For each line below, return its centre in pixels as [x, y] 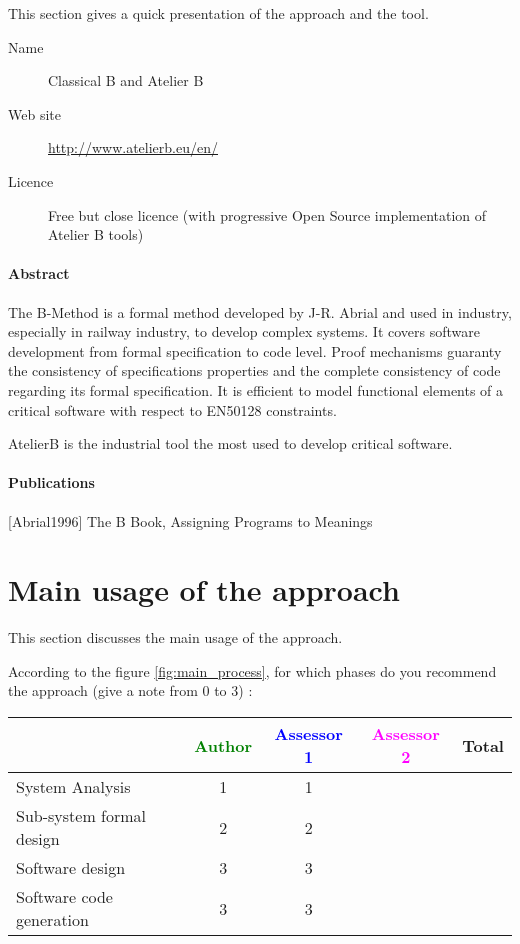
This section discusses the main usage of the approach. [175, 637]
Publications [51, 482]
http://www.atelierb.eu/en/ [133, 147]
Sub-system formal [81, 815]
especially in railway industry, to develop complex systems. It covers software [244, 331]
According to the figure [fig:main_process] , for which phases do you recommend [252, 670]
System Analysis [73, 786]
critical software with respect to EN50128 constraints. [172, 409]
